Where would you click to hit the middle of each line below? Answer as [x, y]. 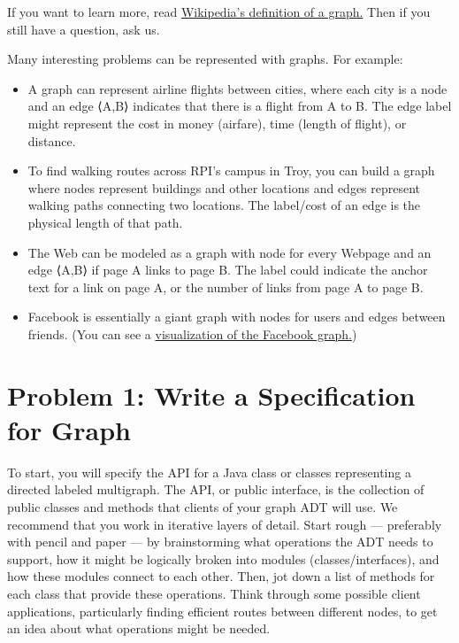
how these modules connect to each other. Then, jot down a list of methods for [221, 576]
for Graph [69, 429]
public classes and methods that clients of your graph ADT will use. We [203, 507]
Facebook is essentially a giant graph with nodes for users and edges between [237, 317]
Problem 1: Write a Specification [211, 395]
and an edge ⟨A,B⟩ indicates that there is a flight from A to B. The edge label [240, 106]
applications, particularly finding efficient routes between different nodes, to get [222, 611]
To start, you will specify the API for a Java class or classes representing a [209, 472]
